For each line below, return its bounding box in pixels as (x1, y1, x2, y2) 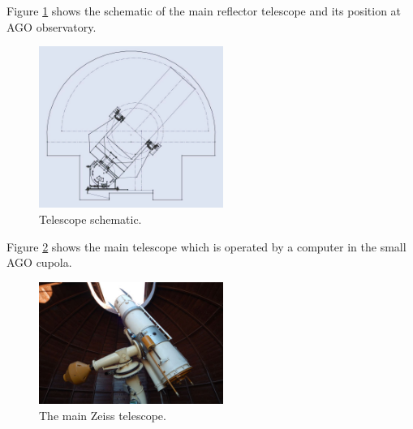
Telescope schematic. (39, 211, 142, 228)
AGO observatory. (6, 18, 97, 35)
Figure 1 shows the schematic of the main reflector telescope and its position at (6, 2, 402, 19)
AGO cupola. (6, 254, 72, 271)
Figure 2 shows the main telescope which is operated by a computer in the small (6, 238, 407, 255)
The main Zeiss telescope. (39, 407, 166, 424)
